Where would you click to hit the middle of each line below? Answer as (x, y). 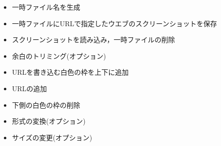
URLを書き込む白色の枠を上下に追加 (70, 72)
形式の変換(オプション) (49, 121)
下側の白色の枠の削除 (46, 105)
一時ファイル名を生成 (46, 7)
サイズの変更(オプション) (52, 137)
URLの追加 (29, 88)
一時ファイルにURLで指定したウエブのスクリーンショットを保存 (114, 23)
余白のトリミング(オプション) (59, 56)
